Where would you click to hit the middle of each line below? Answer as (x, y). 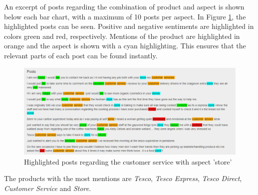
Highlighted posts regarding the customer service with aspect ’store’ (128, 161)
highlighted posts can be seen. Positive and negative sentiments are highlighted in (129, 26)
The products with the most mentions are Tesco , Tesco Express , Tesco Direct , (123, 178)
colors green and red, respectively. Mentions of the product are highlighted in (122, 36)
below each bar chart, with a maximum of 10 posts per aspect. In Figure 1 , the (125, 16)
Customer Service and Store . (48, 188)
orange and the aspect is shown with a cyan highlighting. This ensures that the (125, 46)
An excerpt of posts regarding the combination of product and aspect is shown (124, 6)
